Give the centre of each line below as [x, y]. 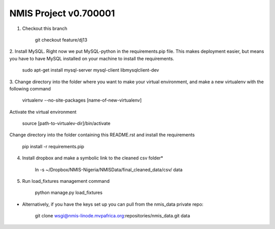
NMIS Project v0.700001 [62, 13]
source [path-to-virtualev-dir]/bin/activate [66, 123]
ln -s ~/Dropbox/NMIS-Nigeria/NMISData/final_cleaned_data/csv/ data [109, 170]
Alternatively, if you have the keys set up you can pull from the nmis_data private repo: [113, 204]
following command [30, 88]
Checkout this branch [45, 28]
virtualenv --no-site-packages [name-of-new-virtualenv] [82, 100]
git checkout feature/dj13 [61, 40]
